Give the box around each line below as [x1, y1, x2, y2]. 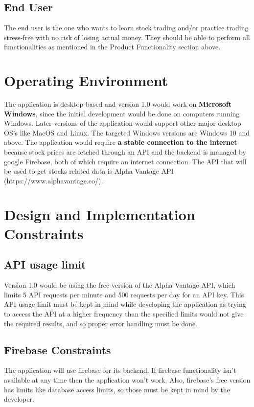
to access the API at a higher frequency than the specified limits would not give [4, 309, 244, 318]
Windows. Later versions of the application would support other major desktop [4, 118, 241, 128]
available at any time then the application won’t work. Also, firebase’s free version [4, 374, 251, 384]
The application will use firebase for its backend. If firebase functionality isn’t [4, 365, 236, 375]
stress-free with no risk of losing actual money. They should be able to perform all [4, 32, 250, 42]
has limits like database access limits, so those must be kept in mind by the [4, 384, 230, 394]
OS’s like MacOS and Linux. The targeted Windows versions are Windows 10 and [4, 127, 250, 137]
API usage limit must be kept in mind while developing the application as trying [4, 299, 246, 309]
